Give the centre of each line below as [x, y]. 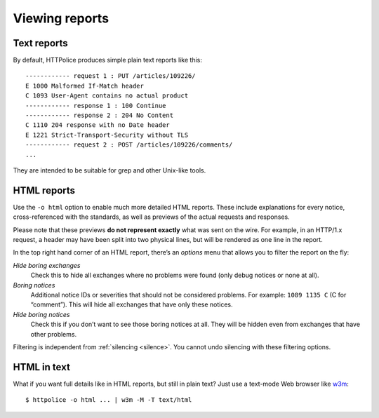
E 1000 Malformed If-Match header [85, 86]
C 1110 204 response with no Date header [98, 125]
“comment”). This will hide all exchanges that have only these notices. [132, 304]
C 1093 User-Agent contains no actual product [107, 96]
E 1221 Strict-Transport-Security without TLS [107, 135]
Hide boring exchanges [47, 265]
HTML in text [41, 367]
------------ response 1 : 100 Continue [96, 106]
